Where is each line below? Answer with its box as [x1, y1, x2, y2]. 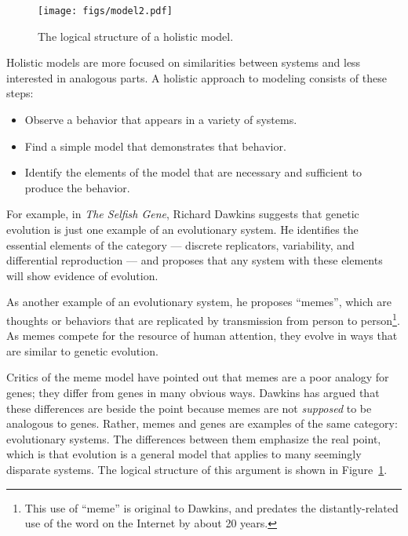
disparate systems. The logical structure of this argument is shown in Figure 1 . [6, 461, 388, 477]
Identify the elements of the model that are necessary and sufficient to [24, 164, 362, 180]
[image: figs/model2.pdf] [38, 5, 173, 16]
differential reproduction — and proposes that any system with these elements [6, 252, 383, 268]
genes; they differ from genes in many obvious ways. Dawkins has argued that [6, 385, 380, 400]
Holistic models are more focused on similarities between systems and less [6, 54, 361, 71]
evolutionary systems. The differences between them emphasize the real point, [6, 430, 381, 447]
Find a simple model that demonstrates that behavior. [24, 137, 286, 154]
